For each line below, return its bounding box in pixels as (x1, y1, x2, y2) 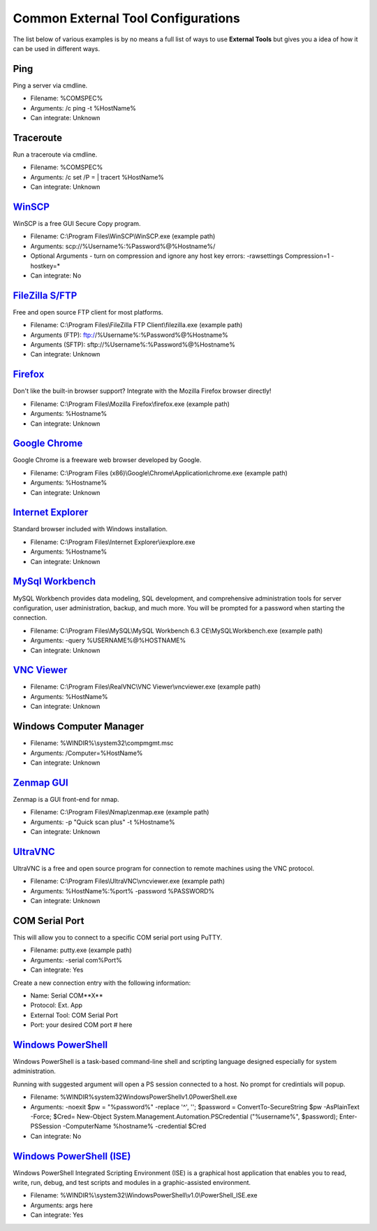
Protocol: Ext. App (30, 1001, 83, 1009)
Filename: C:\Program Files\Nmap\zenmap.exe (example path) (30, 808, 209, 816)
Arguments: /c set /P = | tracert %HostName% (30, 173, 164, 181)
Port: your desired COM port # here (30, 1021, 133, 1029)
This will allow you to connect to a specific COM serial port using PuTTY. (13, 933, 223, 942)
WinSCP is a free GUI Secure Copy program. (13, 219, 141, 227)
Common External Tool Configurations (13, 10, 240, 26)
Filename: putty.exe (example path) (30, 946, 132, 954)
